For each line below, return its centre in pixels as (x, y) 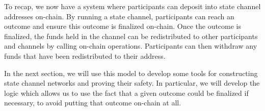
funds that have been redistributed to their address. (85, 55)
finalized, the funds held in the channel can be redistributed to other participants (131, 36)
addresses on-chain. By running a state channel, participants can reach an (119, 16)
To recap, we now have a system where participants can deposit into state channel (132, 6)
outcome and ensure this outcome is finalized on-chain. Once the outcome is (123, 26)
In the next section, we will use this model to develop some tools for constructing (131, 73)
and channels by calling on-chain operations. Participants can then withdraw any (131, 46)
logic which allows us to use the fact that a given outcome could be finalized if (126, 92)
